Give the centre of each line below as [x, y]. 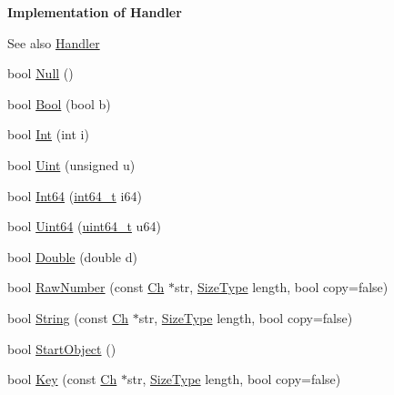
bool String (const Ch [68, 317]
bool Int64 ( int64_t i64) [75, 195]
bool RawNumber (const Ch [86, 287]
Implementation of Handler [95, 12]
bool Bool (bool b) [59, 103]
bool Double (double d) [72, 256]
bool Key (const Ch [62, 379]
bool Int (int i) [48, 134]
